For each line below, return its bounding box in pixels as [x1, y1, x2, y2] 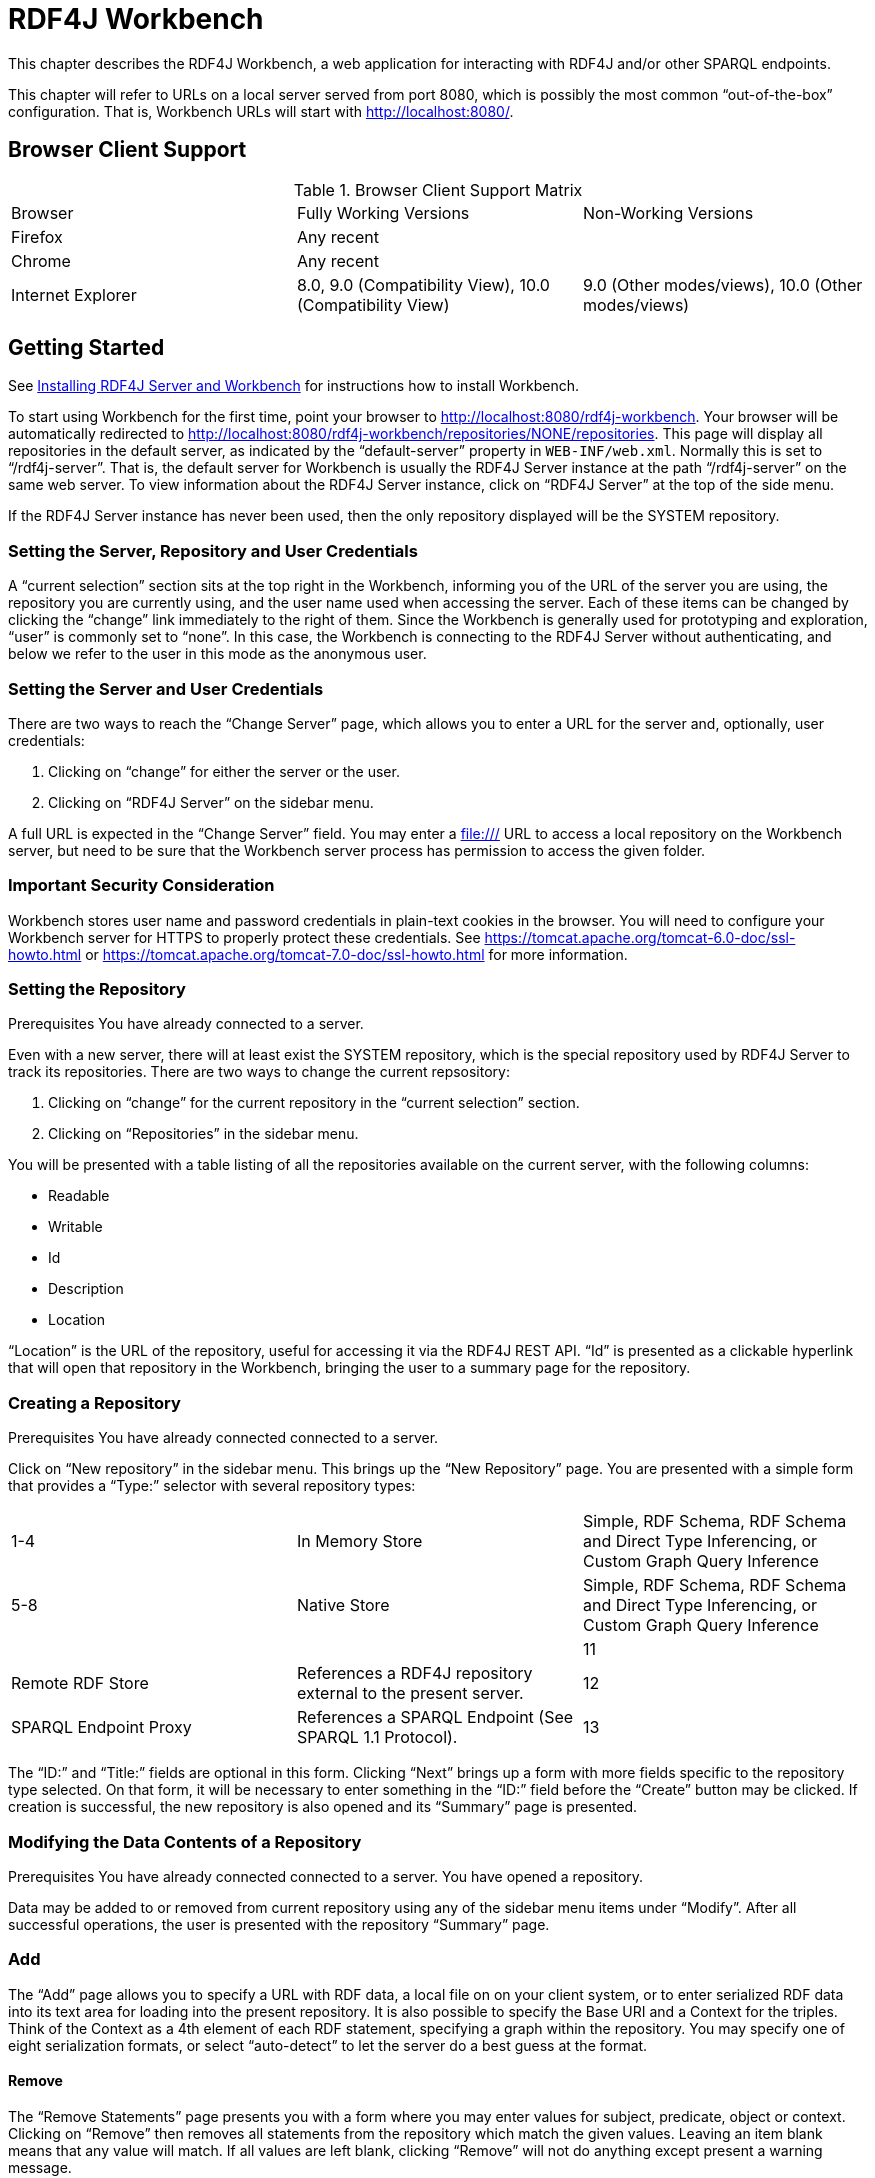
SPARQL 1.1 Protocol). [296, 1727, 458, 1748]
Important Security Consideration [8, 875, 275, 896]
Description [48, 1280, 124, 1298]
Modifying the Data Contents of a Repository [8, 1831, 362, 1852]
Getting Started [8, 335, 165, 361]
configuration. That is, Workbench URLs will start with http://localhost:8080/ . [8, 102, 514, 120]
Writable [48, 1218, 103, 1236]
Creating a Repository [8, 1392, 181, 1413]
